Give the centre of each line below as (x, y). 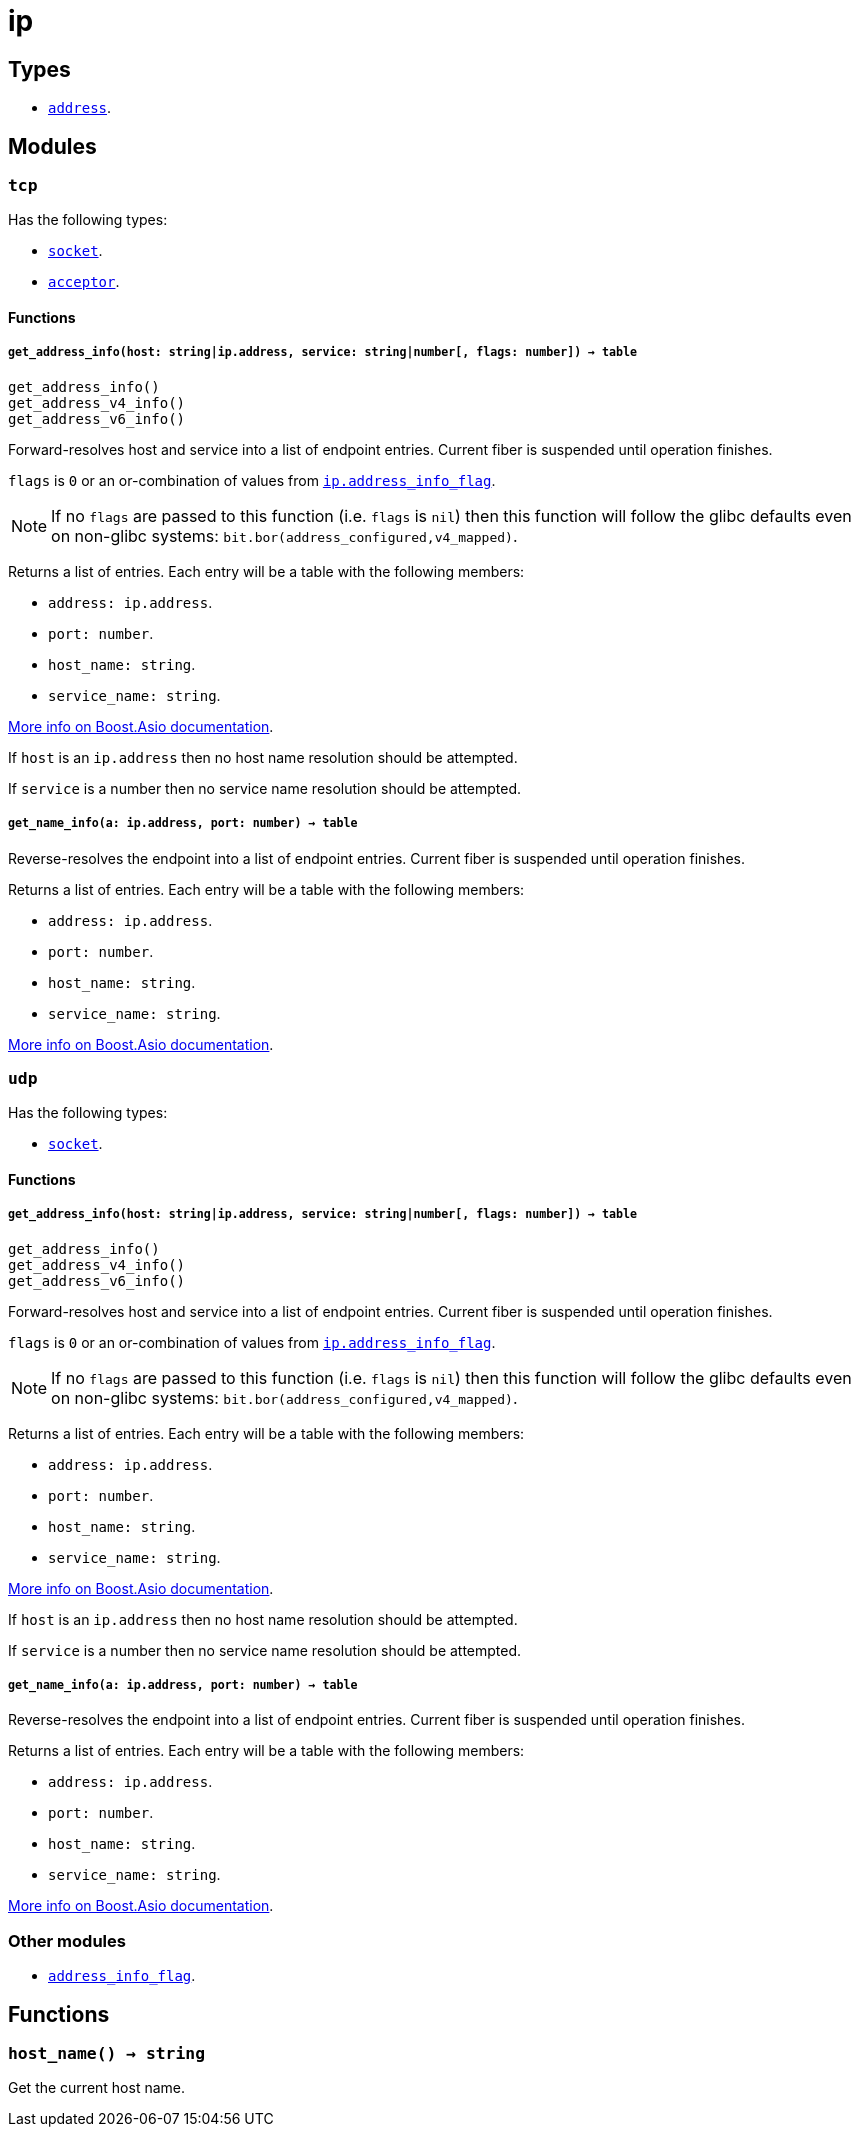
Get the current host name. (97, 2088)
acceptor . (84, 282)
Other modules (67, 1940)
